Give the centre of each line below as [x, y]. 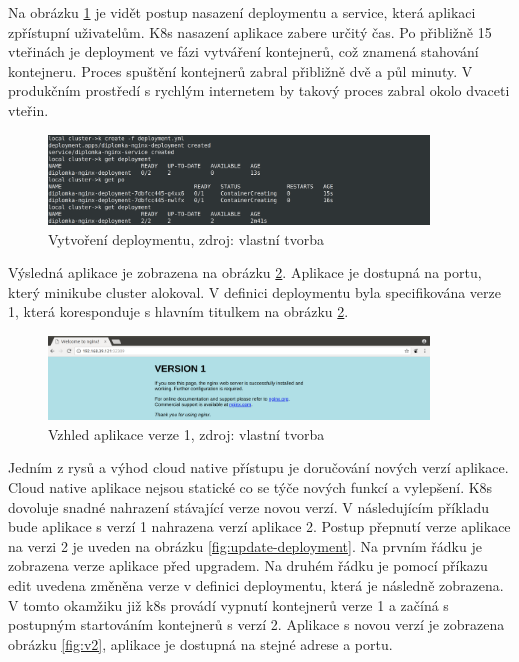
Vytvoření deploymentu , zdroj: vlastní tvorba [186, 238]
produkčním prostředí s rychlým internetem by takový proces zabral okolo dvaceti [259, 90]
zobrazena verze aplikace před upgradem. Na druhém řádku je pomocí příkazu [248, 565]
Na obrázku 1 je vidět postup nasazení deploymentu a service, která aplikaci [242, 12]
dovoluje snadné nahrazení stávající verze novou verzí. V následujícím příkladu [249, 506]
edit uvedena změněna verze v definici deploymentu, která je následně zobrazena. [256, 585]
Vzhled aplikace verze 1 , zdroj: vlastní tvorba [186, 433]
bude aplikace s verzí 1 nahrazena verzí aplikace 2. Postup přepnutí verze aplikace [259, 526]
